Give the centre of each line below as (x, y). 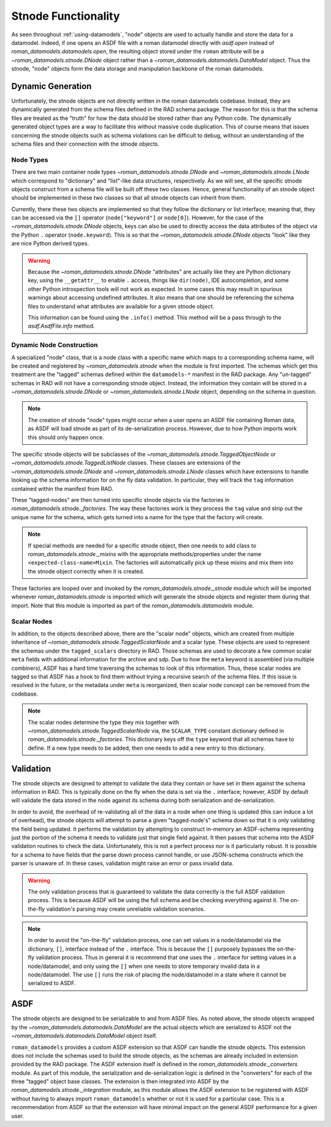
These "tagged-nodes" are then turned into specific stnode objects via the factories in (120, 500)
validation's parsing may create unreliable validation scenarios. (126, 909)
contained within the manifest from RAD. (62, 489)
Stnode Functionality (66, 16)
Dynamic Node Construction (55, 345)
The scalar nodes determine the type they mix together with (104, 722)
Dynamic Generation (51, 86)
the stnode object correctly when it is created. (86, 571)
